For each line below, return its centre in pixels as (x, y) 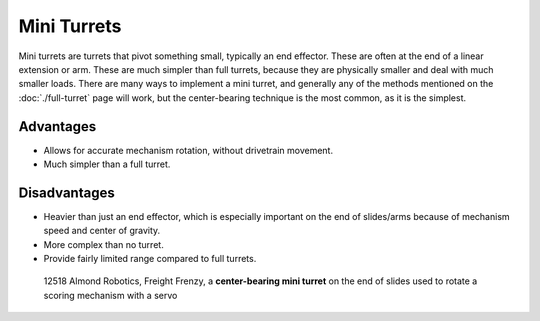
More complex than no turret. (103, 244)
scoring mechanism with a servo (110, 295)
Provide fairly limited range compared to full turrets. (150, 259)
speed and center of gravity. (102, 231)
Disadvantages (66, 192)
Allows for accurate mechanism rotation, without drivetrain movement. (188, 150)
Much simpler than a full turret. (107, 164)
